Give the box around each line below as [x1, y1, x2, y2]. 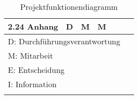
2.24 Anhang [8, 21, 58, 32]
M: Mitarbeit [8, 50, 53, 61]
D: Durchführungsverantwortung [8, 35, 120, 47]
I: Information [8, 78, 57, 90]
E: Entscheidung [8, 64, 65, 75]
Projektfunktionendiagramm [20, 1, 118, 12]
